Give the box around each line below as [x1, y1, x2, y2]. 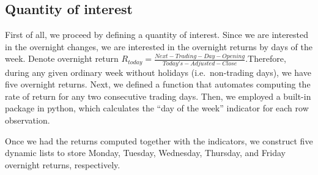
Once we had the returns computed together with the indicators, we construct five [5, 134, 313, 147]
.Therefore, [245, 52, 286, 65]
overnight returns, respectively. [5, 158, 120, 171]
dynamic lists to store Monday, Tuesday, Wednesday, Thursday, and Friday [5, 146, 286, 159]
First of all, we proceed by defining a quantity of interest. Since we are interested [5, 28, 309, 41]
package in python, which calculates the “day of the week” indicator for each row [5, 102, 309, 114]
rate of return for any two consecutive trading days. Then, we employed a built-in [5, 89, 311, 102]
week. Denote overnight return [5, 52, 119, 65]
